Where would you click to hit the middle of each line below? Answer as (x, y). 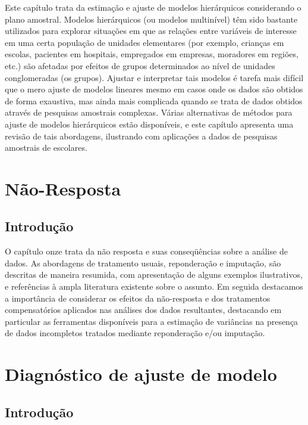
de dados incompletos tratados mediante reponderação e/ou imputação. (135, 333)
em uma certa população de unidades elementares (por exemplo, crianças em (144, 42)
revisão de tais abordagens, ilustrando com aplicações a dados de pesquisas (141, 136)
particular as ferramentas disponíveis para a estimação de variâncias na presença (152, 321)
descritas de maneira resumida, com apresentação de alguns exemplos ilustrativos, (154, 274)
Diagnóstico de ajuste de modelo (141, 374)
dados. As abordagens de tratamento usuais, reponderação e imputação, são (143, 263)
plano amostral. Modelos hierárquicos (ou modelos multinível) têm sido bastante (151, 19)
